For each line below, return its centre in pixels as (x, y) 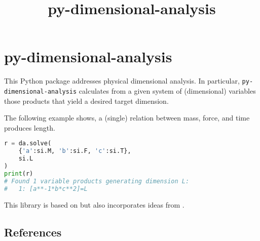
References (33, 232)
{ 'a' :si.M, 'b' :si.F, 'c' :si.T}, (75, 151)
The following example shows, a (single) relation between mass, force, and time (127, 118)
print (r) (19, 173)
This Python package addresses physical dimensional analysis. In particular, (122, 81)
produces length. (30, 127)
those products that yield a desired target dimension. (86, 101)
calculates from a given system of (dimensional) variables (167, 90)
